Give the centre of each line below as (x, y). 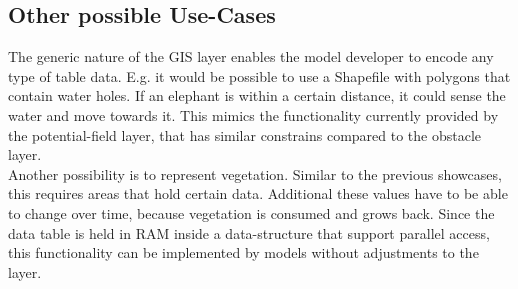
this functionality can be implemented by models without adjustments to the (243, 252)
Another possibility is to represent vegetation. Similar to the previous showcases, (255, 173)
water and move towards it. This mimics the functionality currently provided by (253, 114)
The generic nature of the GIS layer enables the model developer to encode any (251, 56)
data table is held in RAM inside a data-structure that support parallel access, (249, 232)
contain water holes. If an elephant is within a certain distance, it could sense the (257, 95)
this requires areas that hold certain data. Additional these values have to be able (258, 193)
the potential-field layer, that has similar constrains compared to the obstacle (245, 134)
